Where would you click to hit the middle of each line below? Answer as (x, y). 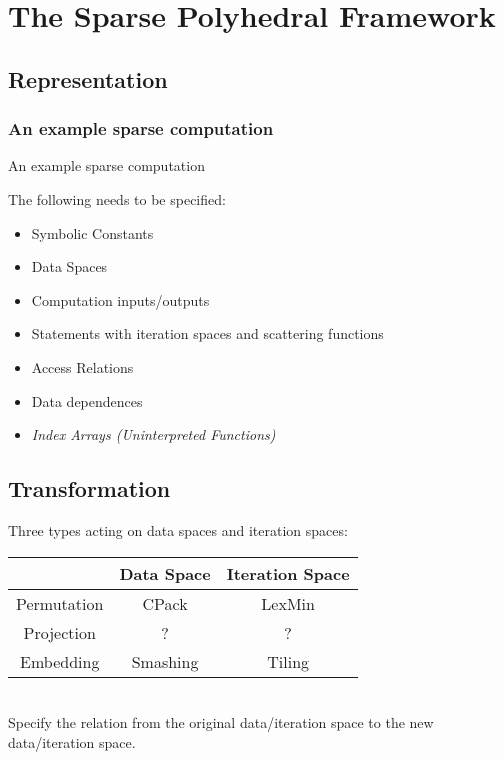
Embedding (60, 661)
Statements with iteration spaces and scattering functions (207, 333)
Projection (59, 632)
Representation (88, 78)
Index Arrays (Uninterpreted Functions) (153, 434)
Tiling (288, 661)
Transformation (89, 488)
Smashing (165, 661)
